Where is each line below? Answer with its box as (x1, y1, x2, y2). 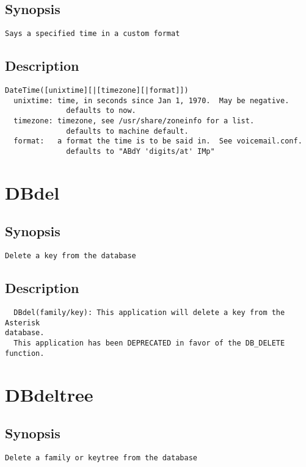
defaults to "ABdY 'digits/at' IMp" (66, 147, 215, 156)
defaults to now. (66, 106, 136, 115)
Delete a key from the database (5, 252, 136, 261)
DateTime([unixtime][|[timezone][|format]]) (5, 86, 189, 95)
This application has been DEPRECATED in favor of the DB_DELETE (13, 339, 285, 348)
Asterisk (5, 318, 40, 327)
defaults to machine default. (66, 126, 189, 136)
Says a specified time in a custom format (5, 29, 180, 38)
